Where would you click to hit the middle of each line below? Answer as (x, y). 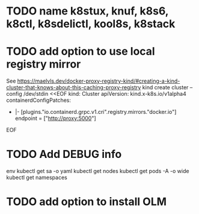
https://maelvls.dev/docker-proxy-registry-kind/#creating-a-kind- (99, 81)
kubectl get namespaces (37, 178)
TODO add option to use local (81, 52)
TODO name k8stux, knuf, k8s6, (87, 11)
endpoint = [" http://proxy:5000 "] (55, 118)
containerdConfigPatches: (38, 100)
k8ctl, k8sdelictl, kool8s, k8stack (91, 24)
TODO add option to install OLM (87, 202)
